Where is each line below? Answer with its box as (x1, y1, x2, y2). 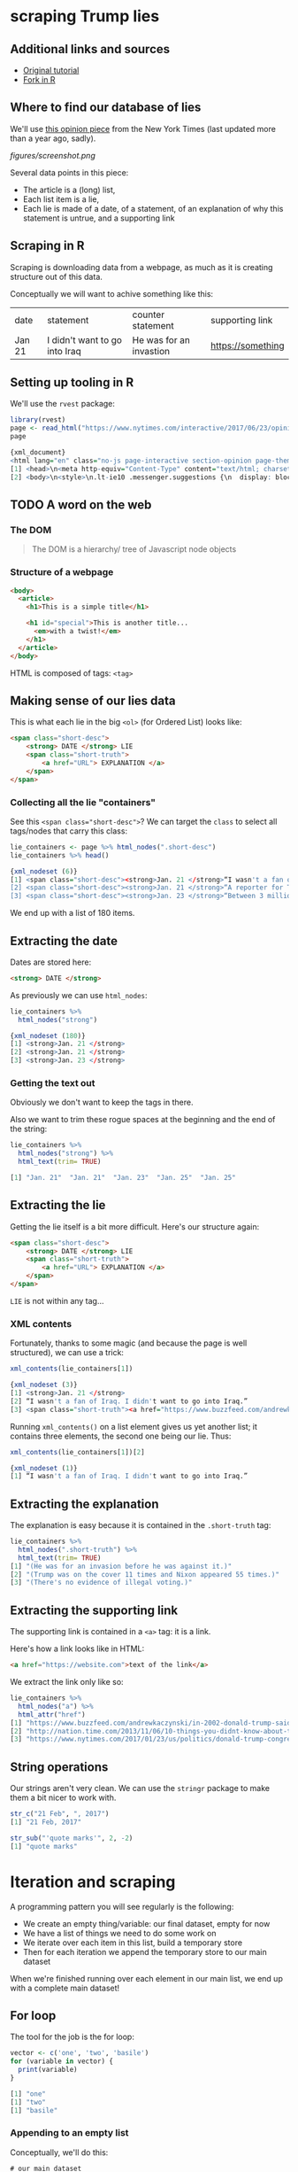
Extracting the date (10, 933, 118, 949)
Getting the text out (10, 1077, 96, 1090)
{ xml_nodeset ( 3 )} (10, 1380, 78, 1390)
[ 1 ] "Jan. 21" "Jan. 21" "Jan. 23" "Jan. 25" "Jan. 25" (10, 1174, 237, 1183)
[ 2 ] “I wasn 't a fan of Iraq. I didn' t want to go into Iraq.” (10, 1397, 248, 1406)
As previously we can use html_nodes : (10, 989, 148, 1000)
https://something (210, 339, 285, 352)
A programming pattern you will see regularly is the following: (10, 1901, 234, 1912)
